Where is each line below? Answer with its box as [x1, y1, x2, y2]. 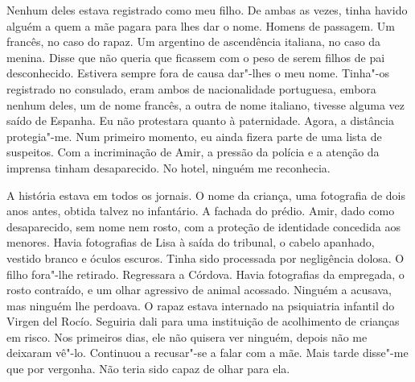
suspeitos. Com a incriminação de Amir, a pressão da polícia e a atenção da [6, 143, 380, 160]
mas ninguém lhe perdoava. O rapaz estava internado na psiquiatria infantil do [6, 297, 395, 313]
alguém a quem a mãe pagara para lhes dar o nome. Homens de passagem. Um [6, 17, 395, 34]
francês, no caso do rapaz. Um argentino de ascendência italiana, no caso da [6, 33, 381, 50]
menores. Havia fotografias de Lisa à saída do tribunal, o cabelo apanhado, [6, 234, 375, 251]
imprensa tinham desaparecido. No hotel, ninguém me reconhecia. [6, 159, 331, 176]
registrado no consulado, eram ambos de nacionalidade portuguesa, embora [6, 80, 376, 97]
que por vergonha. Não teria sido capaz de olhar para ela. [6, 360, 290, 377]
